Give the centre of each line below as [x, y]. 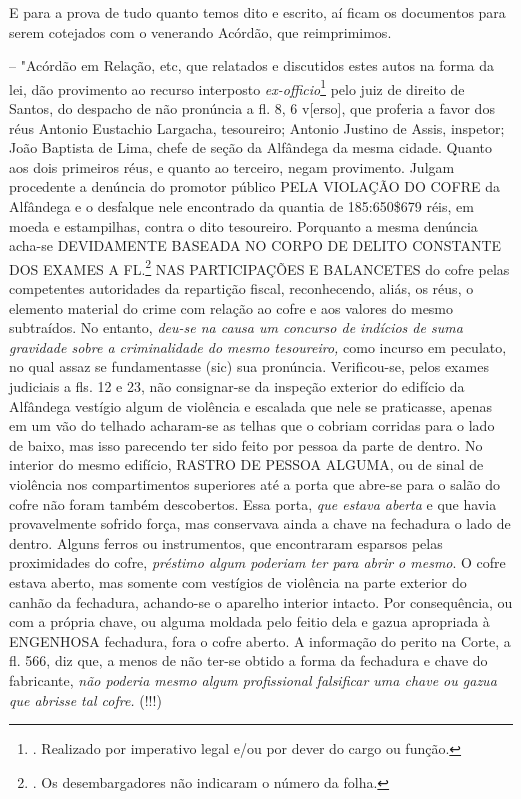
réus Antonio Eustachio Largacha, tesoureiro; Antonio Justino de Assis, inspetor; [257, 127]
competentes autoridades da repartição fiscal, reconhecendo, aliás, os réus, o [241, 288]
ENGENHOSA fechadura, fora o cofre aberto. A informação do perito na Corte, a [260, 640]
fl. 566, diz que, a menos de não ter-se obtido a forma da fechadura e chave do [248, 660]
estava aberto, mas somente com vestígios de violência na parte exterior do [238, 581]
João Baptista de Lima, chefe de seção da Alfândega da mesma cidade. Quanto [250, 147]
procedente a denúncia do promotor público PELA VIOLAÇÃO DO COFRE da [254, 186]
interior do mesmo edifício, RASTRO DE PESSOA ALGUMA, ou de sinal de [246, 464]
